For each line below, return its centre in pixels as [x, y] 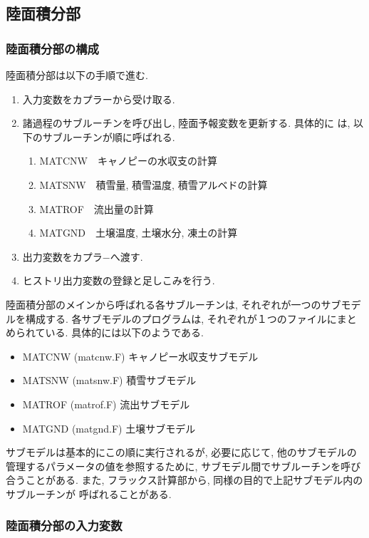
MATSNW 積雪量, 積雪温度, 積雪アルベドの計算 [154, 184]
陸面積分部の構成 [52, 48]
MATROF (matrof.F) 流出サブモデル [106, 404]
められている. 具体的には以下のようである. [105, 332]
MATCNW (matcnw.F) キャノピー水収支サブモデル [140, 356]
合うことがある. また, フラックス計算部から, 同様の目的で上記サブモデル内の [184, 480]
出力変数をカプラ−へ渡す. [83, 256]
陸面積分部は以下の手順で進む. [77, 75]
